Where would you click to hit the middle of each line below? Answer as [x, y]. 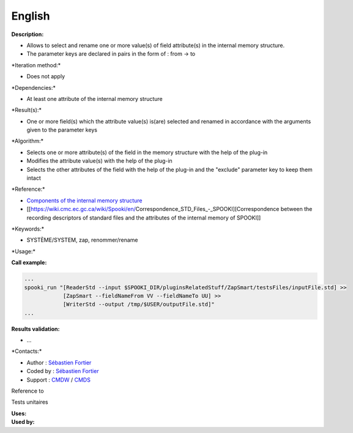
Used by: [23, 422]
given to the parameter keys [62, 130]
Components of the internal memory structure [84, 200]
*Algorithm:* [28, 141]
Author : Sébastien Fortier [59, 362]
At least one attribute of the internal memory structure [95, 98]
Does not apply [46, 76]
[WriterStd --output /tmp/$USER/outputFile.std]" [139, 305]
